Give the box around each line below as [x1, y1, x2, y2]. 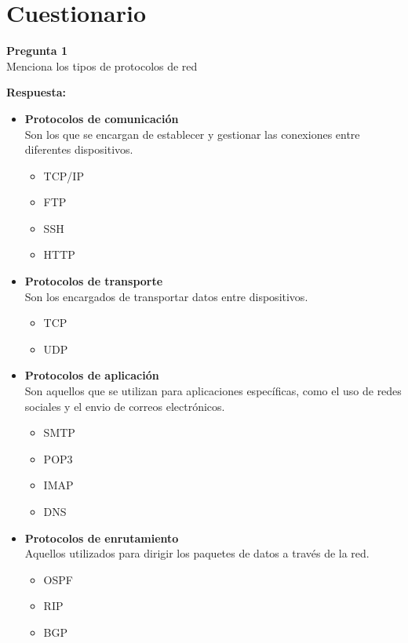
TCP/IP [43, 167, 84, 183]
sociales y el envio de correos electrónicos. [24, 398, 225, 414]
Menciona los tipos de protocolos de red [6, 57, 198, 74]
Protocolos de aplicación [24, 367, 159, 383]
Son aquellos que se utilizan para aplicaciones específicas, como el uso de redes [24, 383, 402, 399]
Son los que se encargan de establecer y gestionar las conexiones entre [24, 125, 360, 142]
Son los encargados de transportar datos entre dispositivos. [24, 288, 308, 304]
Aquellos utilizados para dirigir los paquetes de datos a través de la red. [24, 545, 370, 561]
